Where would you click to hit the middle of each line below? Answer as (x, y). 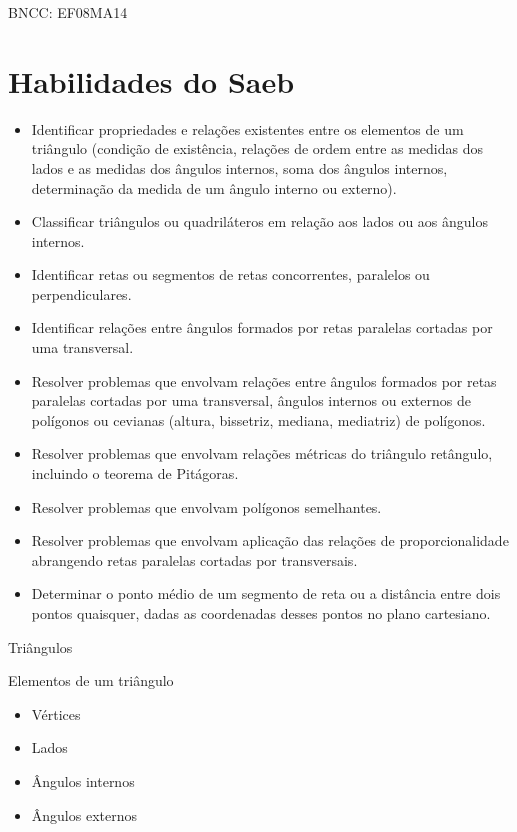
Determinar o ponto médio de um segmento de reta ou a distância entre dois (266, 593)
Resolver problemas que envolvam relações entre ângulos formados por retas (264, 380)
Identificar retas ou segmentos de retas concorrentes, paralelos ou (230, 274)
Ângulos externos (84, 814)
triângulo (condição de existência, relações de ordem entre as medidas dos (257, 148)
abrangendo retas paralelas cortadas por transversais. (194, 559)
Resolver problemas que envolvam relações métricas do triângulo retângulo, (262, 453)
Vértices (56, 713)
